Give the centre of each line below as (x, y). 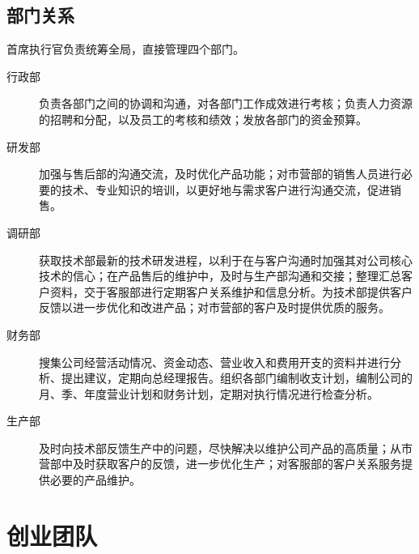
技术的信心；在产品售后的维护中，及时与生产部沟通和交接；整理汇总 (220, 276)
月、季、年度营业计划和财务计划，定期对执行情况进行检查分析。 (209, 393)
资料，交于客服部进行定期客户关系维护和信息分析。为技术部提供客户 (231, 291)
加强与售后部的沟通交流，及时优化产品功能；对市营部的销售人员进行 (220, 174)
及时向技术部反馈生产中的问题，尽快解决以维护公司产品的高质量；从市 (226, 447)
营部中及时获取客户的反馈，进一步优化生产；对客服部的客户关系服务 (220, 464)
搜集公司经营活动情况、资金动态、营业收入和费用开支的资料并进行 (214, 362)
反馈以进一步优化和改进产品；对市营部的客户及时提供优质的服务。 (214, 307)
